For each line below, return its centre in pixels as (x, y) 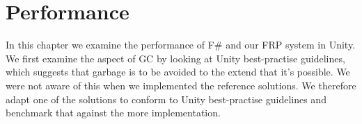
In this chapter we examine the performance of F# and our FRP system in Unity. (181, 45)
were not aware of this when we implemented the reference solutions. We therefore (181, 85)
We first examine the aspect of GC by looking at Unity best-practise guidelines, (175, 58)
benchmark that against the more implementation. (113, 113)
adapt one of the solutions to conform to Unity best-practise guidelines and (166, 99)
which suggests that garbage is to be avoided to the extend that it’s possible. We (178, 72)
